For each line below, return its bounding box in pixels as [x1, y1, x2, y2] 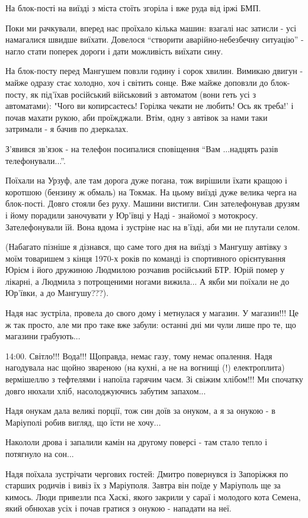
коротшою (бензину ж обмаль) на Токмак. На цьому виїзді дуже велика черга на [5, 185, 297, 198]
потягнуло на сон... [5, 448, 74, 459]
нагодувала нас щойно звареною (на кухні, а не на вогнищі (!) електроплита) [5, 361, 285, 374]
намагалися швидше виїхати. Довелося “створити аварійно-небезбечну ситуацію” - [5, 33, 304, 46]
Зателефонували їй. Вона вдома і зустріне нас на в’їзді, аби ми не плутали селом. [5, 220, 300, 233]
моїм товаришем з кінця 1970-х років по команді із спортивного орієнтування [5, 252, 285, 264]
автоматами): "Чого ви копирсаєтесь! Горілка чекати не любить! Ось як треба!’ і [5, 99, 294, 112]
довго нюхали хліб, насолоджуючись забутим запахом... [5, 384, 206, 397]
